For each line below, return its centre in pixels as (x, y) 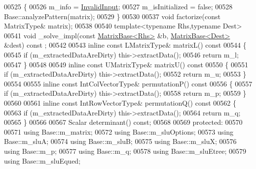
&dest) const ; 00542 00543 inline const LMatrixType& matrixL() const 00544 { (125, 45)
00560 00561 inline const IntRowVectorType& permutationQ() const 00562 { (120, 102)
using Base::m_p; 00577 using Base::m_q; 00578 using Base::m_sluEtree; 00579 (125, 151)
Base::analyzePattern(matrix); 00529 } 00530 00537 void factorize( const (112, 16)
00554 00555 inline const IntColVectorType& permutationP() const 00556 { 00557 (128, 83)
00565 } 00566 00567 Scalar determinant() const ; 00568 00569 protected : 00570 (123, 122)
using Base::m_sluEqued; (42, 160)
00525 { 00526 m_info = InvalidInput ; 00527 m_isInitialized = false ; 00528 (118, 6)
